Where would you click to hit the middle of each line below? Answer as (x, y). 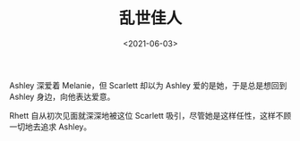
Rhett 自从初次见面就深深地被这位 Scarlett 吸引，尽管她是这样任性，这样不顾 (150, 115)
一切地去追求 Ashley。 (51, 127)
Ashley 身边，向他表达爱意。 (62, 96)
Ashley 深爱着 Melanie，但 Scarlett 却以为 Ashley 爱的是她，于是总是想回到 (148, 85)
